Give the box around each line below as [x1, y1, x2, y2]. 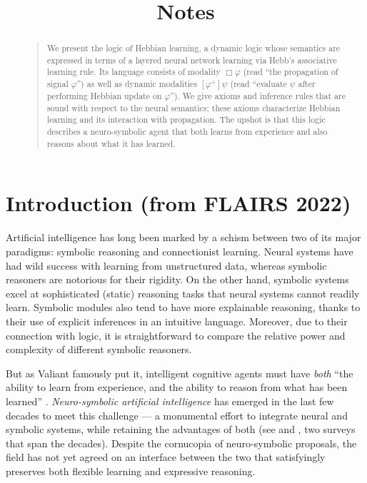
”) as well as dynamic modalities [76, 78, 198, 90]
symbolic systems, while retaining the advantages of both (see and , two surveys [6, 422, 356, 437]
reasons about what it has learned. [46, 137, 176, 149]
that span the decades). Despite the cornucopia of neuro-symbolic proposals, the [6, 435, 357, 450]
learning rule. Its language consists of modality [46, 66, 221, 78]
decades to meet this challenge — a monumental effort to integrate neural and [6, 407, 348, 422]
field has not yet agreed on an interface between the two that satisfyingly [6, 449, 326, 464]
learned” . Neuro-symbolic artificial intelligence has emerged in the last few [6, 393, 334, 408]
